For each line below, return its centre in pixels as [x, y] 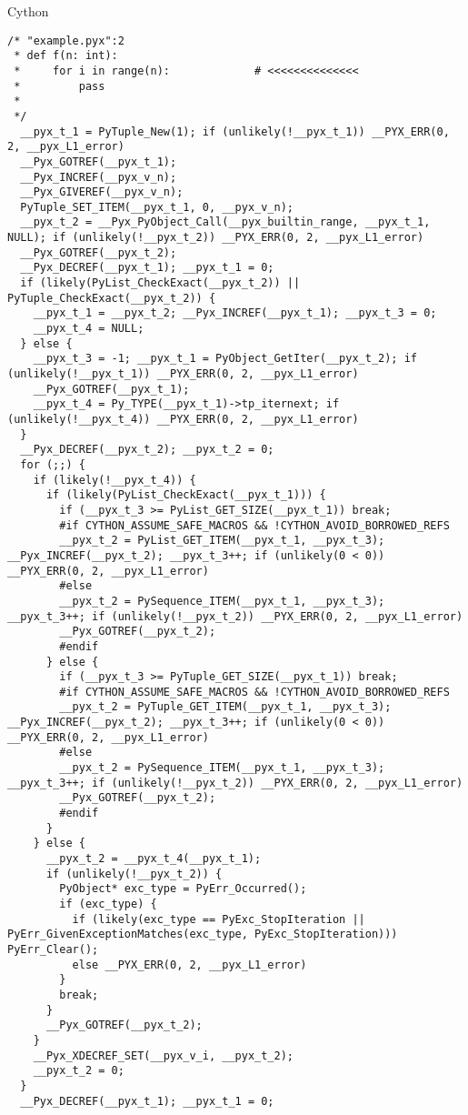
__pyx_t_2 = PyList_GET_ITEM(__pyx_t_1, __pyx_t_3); [222, 541]
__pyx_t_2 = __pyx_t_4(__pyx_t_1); [154, 859]
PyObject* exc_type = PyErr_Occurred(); [183, 889]
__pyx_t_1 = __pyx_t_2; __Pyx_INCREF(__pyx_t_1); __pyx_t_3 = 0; [235, 313]
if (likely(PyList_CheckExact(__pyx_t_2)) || [160, 283]
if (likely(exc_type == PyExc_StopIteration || [219, 919]
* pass [60, 86]
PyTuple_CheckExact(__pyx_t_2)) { [112, 298]
